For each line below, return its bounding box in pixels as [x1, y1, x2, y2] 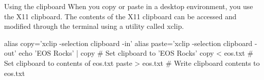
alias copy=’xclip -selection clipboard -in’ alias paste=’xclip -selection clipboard [4, 37, 253, 48]
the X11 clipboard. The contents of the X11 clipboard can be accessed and [4, 11, 237, 21]
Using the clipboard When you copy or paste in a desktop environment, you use [4, 1, 253, 11]
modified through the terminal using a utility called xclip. [4, 21, 184, 31]
